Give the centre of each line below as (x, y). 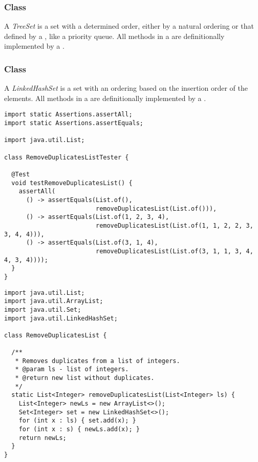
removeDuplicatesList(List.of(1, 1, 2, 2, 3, (174, 225)
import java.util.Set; (43, 309)
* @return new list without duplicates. (85, 378)
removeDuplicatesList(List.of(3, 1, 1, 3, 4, (174, 251)
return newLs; (42, 438)
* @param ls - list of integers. (72, 369)
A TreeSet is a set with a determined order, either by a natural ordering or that (129, 26)
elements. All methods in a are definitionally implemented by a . (105, 98)
